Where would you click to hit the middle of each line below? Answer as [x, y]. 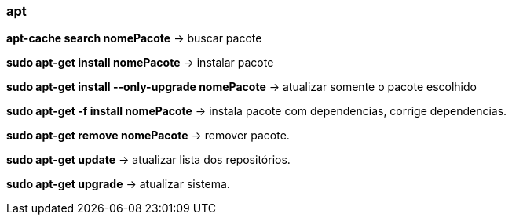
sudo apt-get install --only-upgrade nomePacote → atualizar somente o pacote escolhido [241, 87]
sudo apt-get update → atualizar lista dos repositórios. [148, 160]
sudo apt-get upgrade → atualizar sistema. [118, 184]
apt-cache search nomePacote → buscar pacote [134, 38]
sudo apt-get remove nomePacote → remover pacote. [148, 136]
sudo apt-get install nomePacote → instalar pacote [140, 63]
